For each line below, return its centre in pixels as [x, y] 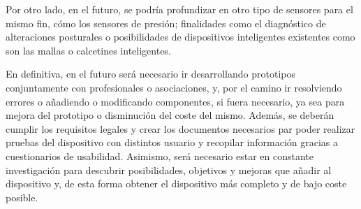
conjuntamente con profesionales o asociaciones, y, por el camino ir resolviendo [174, 87]
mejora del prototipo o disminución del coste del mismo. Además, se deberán [170, 115]
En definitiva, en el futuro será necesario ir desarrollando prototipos [150, 74]
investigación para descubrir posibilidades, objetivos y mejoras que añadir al [169, 170]
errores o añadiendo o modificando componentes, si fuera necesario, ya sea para [175, 101]
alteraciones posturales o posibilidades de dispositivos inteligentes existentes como [180, 37]
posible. [22, 197]
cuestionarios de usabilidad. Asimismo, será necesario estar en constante [160, 156]
